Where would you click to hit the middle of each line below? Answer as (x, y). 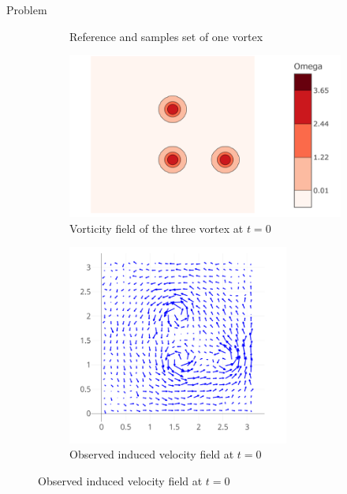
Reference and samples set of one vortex (166, 36)
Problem (27, 9)
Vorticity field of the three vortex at (157, 228)
